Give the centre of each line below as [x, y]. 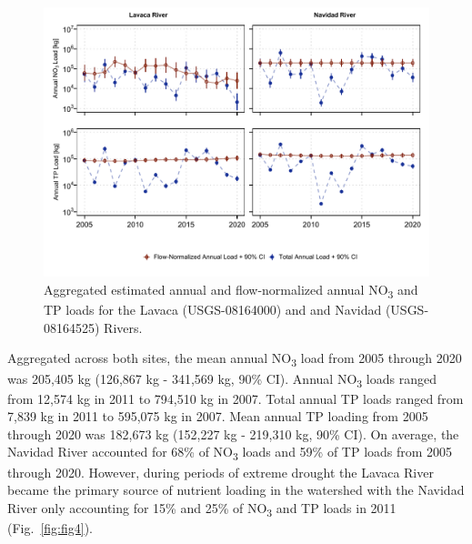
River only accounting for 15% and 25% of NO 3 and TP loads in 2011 [202, 509]
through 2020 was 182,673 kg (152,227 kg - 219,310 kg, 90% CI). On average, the [233, 433]
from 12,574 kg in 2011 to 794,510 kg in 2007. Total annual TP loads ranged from [236, 398]
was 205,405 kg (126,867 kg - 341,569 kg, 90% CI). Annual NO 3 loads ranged [222, 379]
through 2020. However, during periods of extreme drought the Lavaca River [221, 472]
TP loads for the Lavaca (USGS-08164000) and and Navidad [213, 310]
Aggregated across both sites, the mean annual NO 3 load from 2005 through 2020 [235, 359]
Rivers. [123, 327]
